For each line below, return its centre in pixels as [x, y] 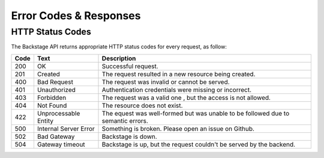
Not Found [52, 105]
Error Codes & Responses [76, 16]
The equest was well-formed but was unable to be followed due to [196, 113]
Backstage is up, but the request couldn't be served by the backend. [199, 144]
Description [119, 58]
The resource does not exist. [142, 105]
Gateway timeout [61, 144]
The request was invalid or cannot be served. [166, 82]
